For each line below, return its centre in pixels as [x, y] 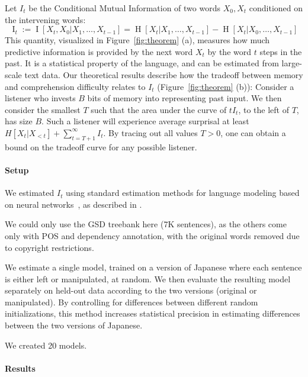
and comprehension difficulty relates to [75, 86]
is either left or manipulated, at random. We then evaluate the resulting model [148, 278]
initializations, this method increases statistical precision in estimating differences [153, 313]
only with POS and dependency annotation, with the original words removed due [152, 235]
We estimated [30, 193]
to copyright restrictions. [49, 247]
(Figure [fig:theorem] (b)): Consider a [226, 86]
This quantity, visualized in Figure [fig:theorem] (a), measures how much [137, 40]
